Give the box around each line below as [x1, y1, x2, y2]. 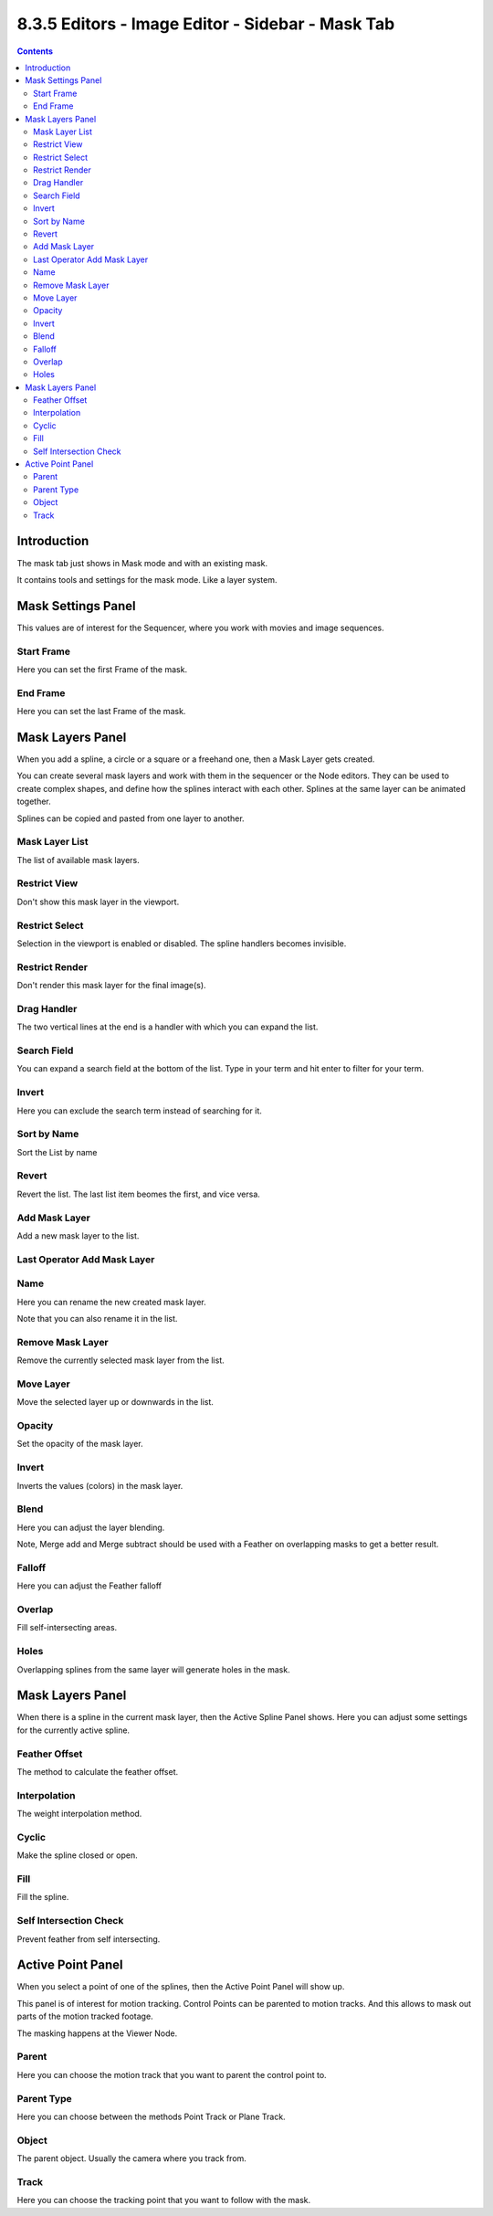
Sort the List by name [16, 1146, 98, 1157]
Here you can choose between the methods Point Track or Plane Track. [16, 2111, 287, 2122]
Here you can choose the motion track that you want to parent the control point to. [16, 2069, 328, 2080]
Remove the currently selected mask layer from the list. [16, 1355, 226, 1366]
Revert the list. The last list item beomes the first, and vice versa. [16, 1188, 260, 1199]
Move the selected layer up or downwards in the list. [16, 1397, 215, 1408]
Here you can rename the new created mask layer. [16, 1296, 207, 1307]
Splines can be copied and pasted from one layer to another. [16, 813, 246, 824]
